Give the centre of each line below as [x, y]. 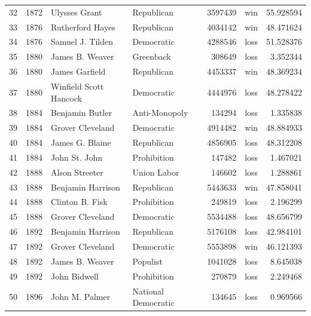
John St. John [77, 157]
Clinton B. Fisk [79, 202]
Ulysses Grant [77, 12]
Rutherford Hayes [83, 27]
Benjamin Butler [81, 113]
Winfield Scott [77, 86]
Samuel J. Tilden [82, 42]
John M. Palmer [81, 297]
